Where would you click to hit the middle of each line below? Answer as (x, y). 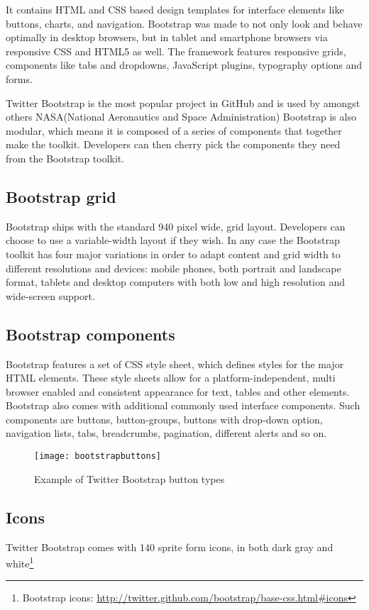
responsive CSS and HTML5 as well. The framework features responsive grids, (176, 51)
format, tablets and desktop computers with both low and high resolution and (176, 282)
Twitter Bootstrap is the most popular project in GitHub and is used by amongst (183, 102)
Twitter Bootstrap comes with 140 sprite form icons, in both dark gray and (170, 547)
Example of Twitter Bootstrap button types (130, 478)
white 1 (20, 562)
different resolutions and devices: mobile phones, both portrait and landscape (174, 268)
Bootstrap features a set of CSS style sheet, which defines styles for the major (175, 364)
